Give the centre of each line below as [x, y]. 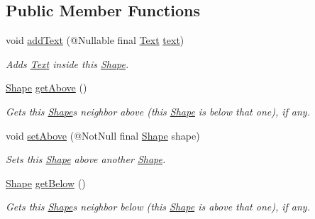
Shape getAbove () [46, 88]
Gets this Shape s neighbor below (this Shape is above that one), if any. [158, 207]
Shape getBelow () [46, 182]
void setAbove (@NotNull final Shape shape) [103, 135]
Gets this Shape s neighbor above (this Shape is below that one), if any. [158, 111]
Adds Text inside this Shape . [67, 63]
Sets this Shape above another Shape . [86, 159]
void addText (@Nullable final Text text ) [95, 40]
